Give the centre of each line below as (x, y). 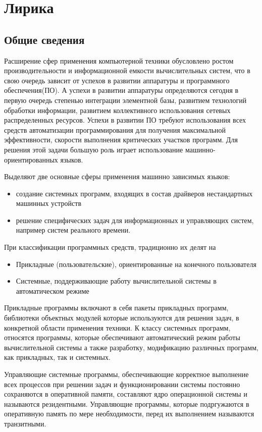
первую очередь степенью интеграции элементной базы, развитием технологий (125, 100)
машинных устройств (49, 203)
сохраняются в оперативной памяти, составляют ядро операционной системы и (126, 394)
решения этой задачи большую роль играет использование (94, 149)
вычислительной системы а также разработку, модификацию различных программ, (131, 347)
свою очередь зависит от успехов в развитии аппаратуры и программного (117, 80)
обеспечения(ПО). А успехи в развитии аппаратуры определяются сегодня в (121, 90)
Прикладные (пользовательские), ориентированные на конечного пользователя (136, 264)
